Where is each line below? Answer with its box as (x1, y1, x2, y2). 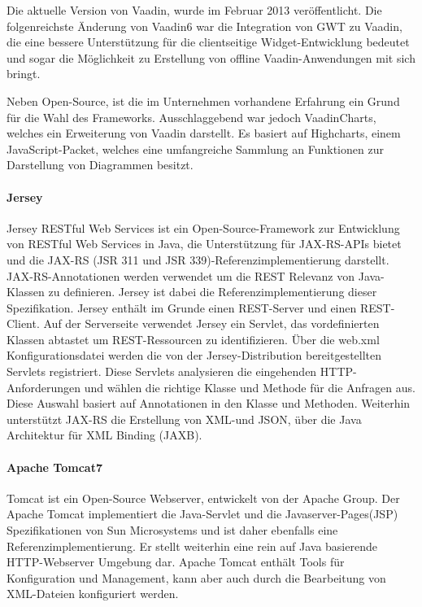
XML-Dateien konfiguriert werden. (7, 585, 179, 602)
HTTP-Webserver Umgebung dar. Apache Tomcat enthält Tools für (7, 553, 345, 570)
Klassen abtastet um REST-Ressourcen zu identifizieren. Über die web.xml (7, 330, 380, 347)
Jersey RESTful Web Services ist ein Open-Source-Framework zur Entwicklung (7, 219, 400, 236)
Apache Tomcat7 (7, 458, 102, 475)
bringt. (7, 65, 41, 82)
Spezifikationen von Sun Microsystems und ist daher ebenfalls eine (7, 522, 338, 539)
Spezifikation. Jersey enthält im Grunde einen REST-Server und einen (7, 299, 357, 316)
